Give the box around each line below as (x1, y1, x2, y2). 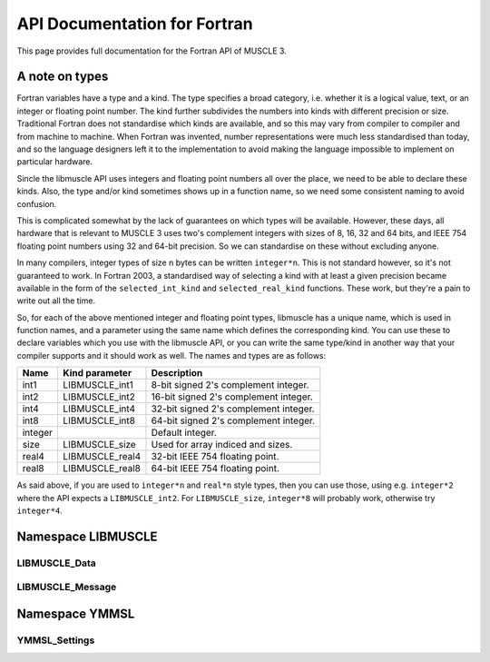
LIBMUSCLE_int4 (63, 402, 136, 415)
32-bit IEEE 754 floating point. (151, 450, 279, 463)
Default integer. (151, 427, 217, 440)
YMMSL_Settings (16, 634, 95, 647)
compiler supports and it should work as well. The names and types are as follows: (16, 350, 327, 361)
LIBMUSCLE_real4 (63, 450, 142, 463)
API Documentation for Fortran (16, 14, 253, 34)
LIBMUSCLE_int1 (63, 379, 133, 391)
